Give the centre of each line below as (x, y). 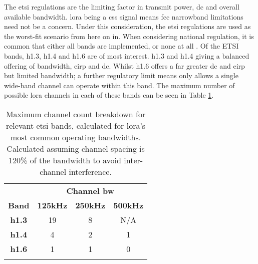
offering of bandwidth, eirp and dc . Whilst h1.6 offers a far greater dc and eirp (124, 65)
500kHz (128, 205)
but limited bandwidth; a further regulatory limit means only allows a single (121, 75)
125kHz (52, 205)
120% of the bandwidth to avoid (65, 160)
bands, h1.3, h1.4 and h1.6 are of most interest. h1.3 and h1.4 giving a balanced (127, 55)
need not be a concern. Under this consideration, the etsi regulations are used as (127, 26)
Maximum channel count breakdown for (76, 114)
